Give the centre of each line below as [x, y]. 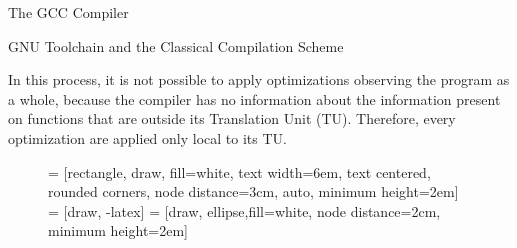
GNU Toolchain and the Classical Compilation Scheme [176, 45]
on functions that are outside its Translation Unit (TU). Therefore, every [232, 118]
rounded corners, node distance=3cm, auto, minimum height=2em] [253, 191]
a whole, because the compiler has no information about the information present [254, 98]
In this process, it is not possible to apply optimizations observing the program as [259, 79]
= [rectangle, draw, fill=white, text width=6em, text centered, [239, 171]
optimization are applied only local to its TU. [147, 137]
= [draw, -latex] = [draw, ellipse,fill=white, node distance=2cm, [244, 210]
